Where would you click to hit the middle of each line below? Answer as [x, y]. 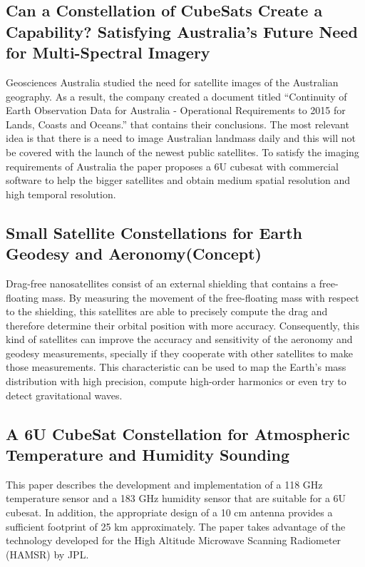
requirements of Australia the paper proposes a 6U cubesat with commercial [172, 166]
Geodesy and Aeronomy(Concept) [134, 254]
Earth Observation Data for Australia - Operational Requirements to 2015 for [176, 110]
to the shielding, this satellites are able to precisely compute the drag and [167, 311]
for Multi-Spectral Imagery [108, 52]
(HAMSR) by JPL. [47, 554]
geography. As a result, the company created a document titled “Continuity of [176, 96]
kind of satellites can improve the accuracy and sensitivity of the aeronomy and [179, 339]
